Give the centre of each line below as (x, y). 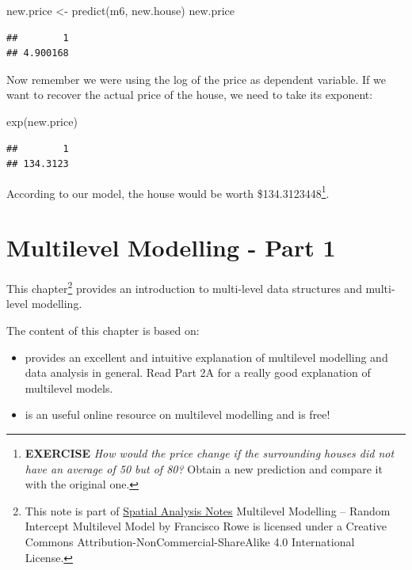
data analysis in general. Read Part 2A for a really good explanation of (198, 372)
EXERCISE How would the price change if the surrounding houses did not (210, 452)
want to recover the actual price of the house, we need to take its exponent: (190, 95)
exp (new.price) (42, 121)
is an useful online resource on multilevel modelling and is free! (177, 414)
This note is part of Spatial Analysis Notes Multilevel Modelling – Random (208, 510)
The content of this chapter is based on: (103, 330)
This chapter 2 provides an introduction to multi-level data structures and (184, 287)
